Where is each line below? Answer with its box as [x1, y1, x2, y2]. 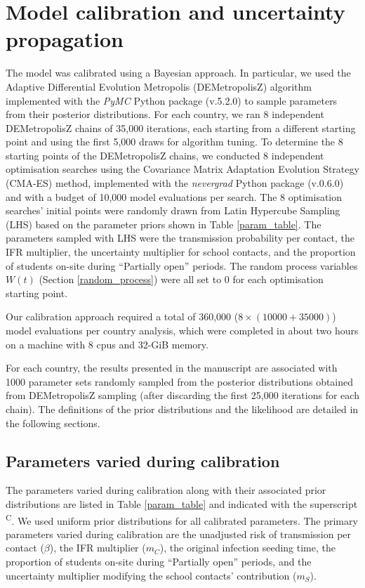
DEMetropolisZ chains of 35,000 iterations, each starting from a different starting [6, 120, 356, 135]
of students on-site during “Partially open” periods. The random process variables [6, 258, 358, 273]
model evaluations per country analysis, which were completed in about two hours [6, 323, 359, 337]
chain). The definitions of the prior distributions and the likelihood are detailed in [6, 401, 359, 416]
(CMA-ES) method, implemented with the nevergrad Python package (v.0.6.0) [6, 176, 344, 190]
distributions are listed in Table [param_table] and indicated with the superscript [6, 496, 358, 511]
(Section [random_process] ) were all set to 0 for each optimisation [39, 272, 324, 287]
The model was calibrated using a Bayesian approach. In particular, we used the [6, 65, 351, 80]
